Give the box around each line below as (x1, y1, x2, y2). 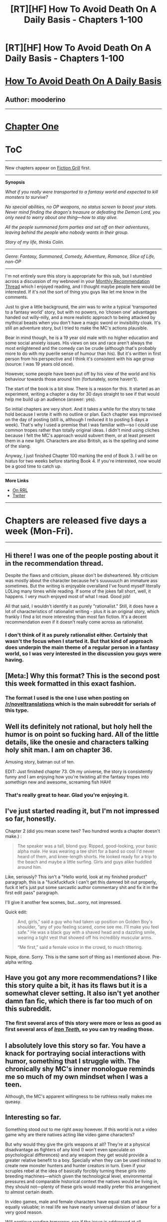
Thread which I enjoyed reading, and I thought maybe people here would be (5, 284, 161, 290)
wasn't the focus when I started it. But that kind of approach (5, 637, 153, 644)
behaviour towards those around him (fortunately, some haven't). (5, 376, 138, 382)
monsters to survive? (5, 194, 48, 200)
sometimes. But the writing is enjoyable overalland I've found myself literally (5, 583, 161, 589)
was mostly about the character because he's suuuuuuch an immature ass (5, 578, 158, 584)
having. (5, 656, 24, 663)
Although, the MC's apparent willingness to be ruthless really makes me (5, 1093, 153, 1099)
